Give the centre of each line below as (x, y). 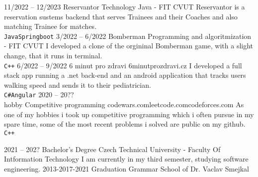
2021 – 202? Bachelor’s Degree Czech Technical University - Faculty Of (112, 149)
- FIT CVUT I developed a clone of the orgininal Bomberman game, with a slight (129, 46)
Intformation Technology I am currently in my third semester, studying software (126, 159)
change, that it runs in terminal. (53, 56)
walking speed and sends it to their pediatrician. (78, 85)
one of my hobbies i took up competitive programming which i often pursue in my (129, 114)
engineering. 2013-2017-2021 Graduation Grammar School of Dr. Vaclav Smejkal (127, 168)
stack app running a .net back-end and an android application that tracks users (125, 75)
